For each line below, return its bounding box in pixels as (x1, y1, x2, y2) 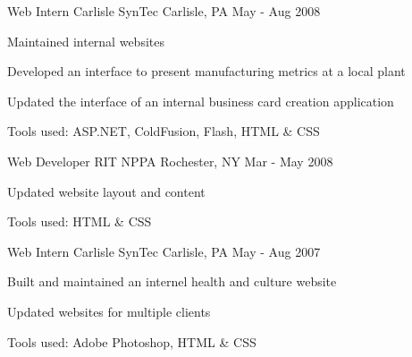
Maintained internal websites (7, 31, 164, 50)
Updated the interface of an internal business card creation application (7, 91, 394, 110)
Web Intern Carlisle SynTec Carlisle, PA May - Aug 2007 (7, 242, 321, 260)
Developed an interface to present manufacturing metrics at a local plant (7, 62, 406, 81)
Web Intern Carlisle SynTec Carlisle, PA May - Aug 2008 (7, 2, 321, 20)
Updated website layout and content (7, 182, 206, 200)
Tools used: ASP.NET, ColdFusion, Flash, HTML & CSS (7, 122, 320, 140)
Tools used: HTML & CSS (7, 212, 152, 231)
